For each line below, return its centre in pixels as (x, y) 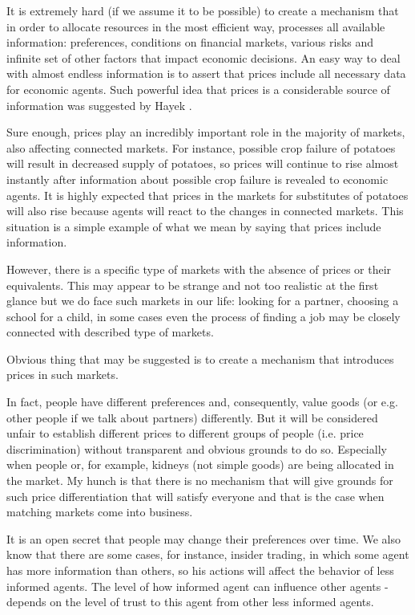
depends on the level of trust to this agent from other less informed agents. (190, 602)
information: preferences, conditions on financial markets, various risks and (190, 42)
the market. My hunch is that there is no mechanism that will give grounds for (200, 481)
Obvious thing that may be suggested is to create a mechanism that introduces (200, 358)
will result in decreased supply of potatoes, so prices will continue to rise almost (203, 163)
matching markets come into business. (100, 512)
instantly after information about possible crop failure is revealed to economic (197, 179)
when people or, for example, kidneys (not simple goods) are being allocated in (200, 464)
